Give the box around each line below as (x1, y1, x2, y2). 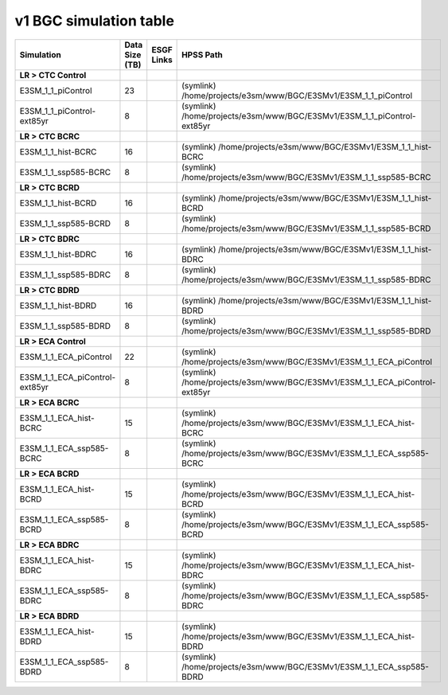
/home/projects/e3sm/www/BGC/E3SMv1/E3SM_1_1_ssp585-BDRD (181, 325, 431, 336)
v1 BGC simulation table (14, 12, 175, 29)
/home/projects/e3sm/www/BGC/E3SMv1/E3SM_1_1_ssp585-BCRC (181, 171, 431, 182)
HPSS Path (181, 49, 223, 60)
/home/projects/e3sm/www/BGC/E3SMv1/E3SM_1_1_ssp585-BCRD (181, 223, 431, 234)
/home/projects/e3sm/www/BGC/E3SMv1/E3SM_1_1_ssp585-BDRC (181, 274, 431, 285)
